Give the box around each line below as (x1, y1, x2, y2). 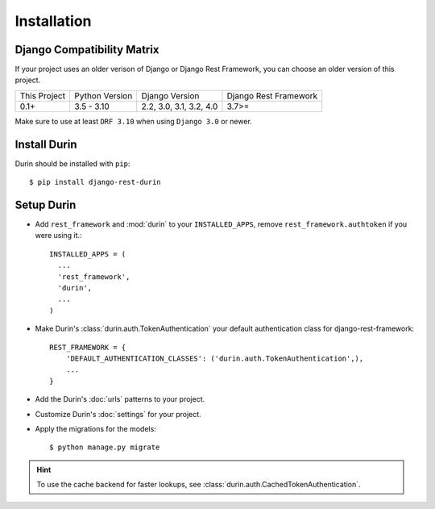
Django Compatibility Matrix (14, 43, 159, 56)
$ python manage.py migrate (49, 443, 160, 452)
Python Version (73, 90, 133, 101)
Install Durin (14, 137, 77, 151)
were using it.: (35, 231, 82, 240)
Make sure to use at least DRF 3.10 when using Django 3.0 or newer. (14, 116, 253, 126)
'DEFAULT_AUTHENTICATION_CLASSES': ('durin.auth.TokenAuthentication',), (65, 353, 364, 363)
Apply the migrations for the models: (35, 423, 156, 433)
